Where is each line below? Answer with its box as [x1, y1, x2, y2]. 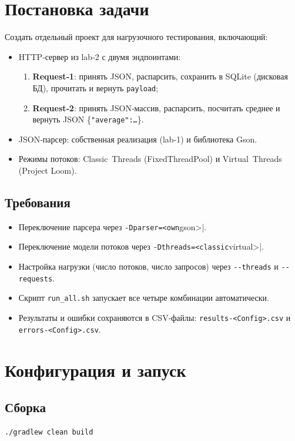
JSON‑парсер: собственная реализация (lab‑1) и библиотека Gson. [18, 132, 257, 145]
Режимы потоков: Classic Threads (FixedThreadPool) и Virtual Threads [18, 152, 282, 165]
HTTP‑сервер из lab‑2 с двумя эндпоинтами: [18, 50, 181, 62]
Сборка [5, 398, 46, 416]
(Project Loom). [18, 164, 77, 176]
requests [18, 274, 53, 283]
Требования [5, 193, 71, 211]
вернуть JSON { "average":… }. [32, 113, 144, 125]
